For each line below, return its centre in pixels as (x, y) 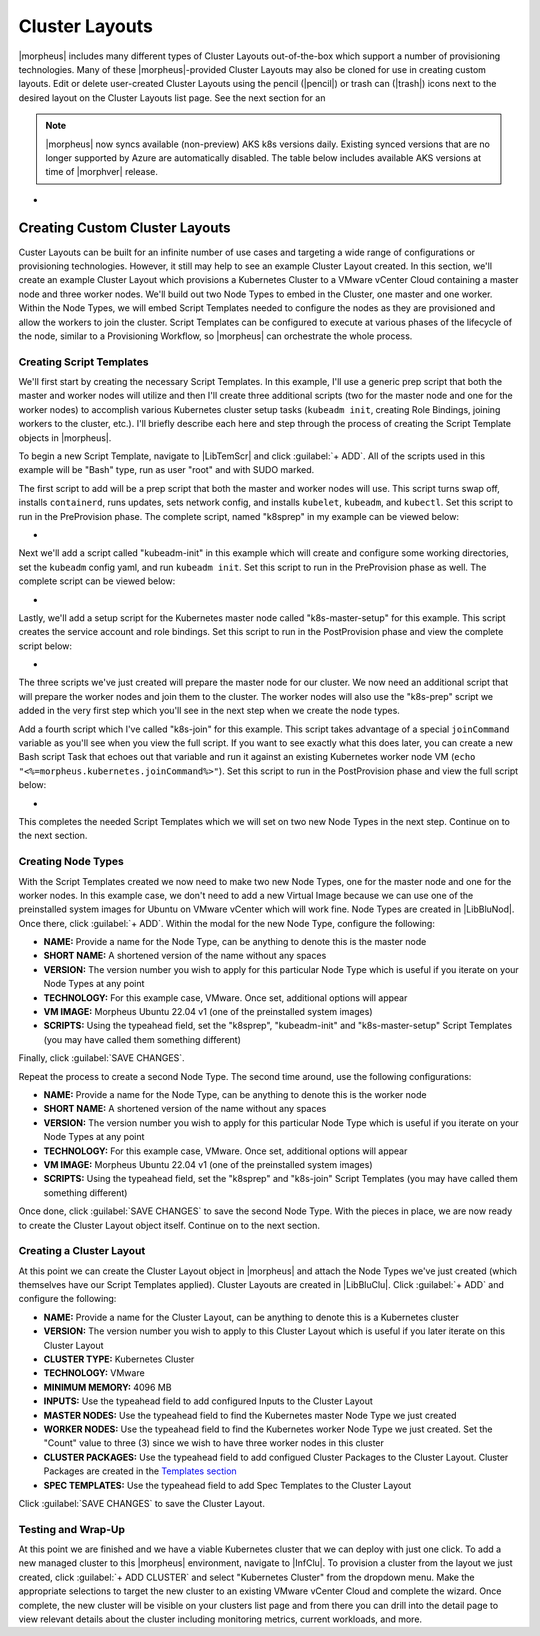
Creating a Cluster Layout (82, 1251)
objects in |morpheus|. (65, 437)
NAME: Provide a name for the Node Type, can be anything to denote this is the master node (235, 942)
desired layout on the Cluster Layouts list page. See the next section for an (172, 97)
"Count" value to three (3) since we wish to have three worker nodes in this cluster (214, 1443)
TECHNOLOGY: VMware (94, 1373)
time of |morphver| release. (102, 172)
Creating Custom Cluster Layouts (124, 228)
